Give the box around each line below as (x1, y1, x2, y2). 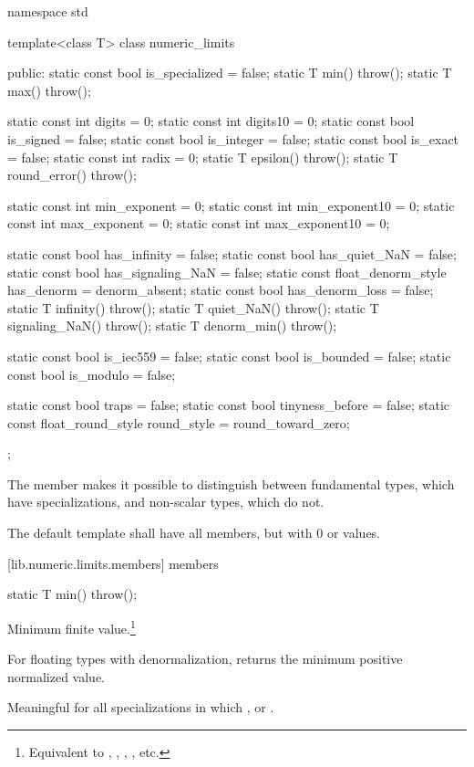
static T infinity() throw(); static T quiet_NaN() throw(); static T (7, 298, 379, 317)
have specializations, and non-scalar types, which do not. (7, 492, 325, 511)
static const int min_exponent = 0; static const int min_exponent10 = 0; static (7, 195, 455, 215)
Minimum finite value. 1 (7, 615, 136, 637)
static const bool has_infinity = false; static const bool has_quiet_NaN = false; (7, 244, 457, 263)
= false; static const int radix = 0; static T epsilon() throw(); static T (7, 147, 398, 166)
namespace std (7, 2, 88, 20)
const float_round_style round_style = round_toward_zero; (7, 413, 350, 432)
